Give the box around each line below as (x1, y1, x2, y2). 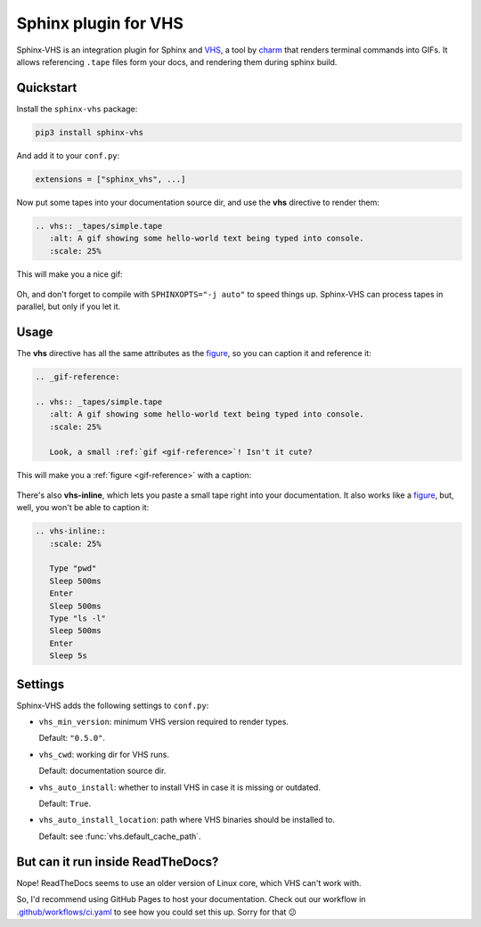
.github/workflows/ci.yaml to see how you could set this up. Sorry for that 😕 (16, 907, 298, 917)
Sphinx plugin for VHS (16, 13, 184, 33)
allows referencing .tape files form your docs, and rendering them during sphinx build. (16, 56, 338, 67)
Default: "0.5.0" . (38, 733, 106, 744)
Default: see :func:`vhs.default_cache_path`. (38, 831, 201, 842)
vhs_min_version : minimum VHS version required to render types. (38, 717, 289, 728)
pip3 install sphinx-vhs (35, 127, 144, 137)
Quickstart (16, 80, 77, 95)
